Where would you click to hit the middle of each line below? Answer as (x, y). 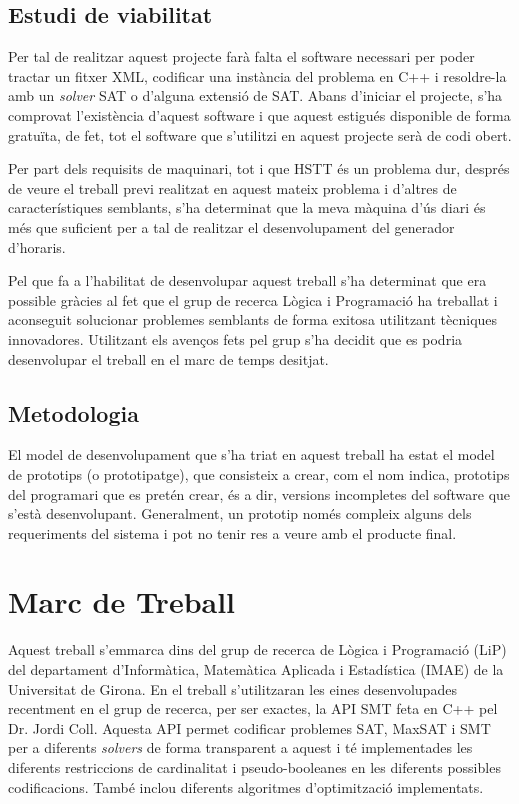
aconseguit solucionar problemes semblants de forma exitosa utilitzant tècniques (253, 319)
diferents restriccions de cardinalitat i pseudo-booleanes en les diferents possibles (254, 766)
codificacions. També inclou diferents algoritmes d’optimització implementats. (246, 786)
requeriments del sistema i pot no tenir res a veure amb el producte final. (232, 532)
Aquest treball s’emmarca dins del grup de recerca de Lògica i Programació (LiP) (257, 649)
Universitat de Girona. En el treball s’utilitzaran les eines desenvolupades (232, 688)
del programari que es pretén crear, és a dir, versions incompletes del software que (259, 493)
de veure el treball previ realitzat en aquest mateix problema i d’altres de (232, 187)
